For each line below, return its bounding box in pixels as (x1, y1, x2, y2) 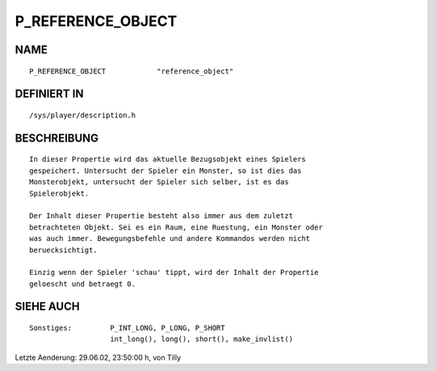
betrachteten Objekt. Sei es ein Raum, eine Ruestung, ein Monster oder (29, 222, 323, 232)
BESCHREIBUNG (15, 131, 99, 145)
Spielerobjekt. (29, 188, 90, 198)
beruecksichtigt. (29, 245, 98, 255)
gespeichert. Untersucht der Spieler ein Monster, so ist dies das (29, 166, 302, 175)
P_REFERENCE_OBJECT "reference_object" (29, 66, 234, 76)
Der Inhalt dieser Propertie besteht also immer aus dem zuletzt (29, 211, 294, 221)
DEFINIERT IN (15, 87, 84, 101)
